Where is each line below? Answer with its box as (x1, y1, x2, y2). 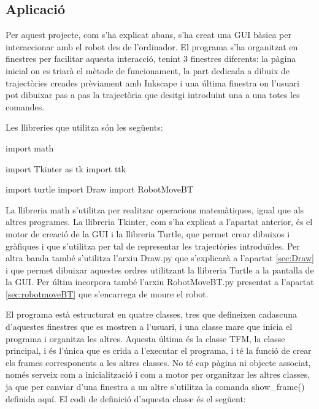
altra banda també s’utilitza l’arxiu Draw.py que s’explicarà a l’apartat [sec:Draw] (6, 251, 314, 264)
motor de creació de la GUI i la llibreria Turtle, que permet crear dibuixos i (6, 227, 290, 240)
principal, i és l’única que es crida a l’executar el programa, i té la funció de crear (6, 344, 312, 357)
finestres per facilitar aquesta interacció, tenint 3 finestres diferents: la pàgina (6, 52, 296, 65)
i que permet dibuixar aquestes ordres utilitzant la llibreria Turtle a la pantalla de (6, 263, 314, 276)
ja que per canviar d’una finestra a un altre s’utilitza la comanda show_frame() (6, 380, 305, 393)
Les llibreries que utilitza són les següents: (6, 121, 163, 134)
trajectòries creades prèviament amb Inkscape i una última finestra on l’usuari (6, 76, 299, 89)
